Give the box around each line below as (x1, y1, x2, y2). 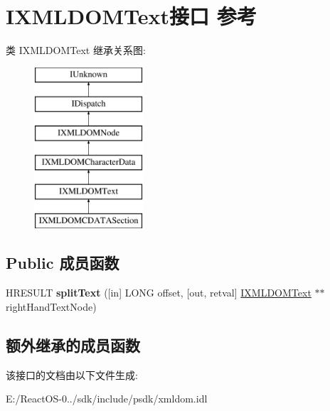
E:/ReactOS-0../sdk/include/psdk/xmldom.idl (6, 391, 208, 406)
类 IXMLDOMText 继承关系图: (6, 43, 146, 58)
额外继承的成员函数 (6, 333, 140, 356)
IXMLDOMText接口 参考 (6, 1, 257, 31)
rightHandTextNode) (6, 299, 97, 314)
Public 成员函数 (6, 252, 119, 274)
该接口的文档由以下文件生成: (6, 367, 138, 382)
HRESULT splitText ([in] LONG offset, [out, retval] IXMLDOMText (6, 285, 312, 300)
